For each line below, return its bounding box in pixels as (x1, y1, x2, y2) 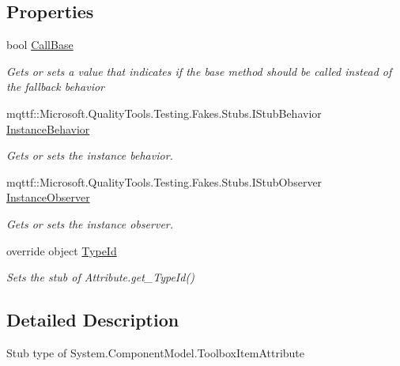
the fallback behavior (6, 78, 104, 95)
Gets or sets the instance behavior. (6, 147, 173, 164)
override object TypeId (6, 242, 117, 258)
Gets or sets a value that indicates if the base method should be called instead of (6, 62, 392, 79)
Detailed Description (6, 308, 179, 332)
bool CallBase (6, 36, 74, 53)
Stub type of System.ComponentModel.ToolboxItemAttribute (6, 344, 305, 360)
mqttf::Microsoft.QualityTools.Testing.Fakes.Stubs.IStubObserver (6, 173, 323, 190)
